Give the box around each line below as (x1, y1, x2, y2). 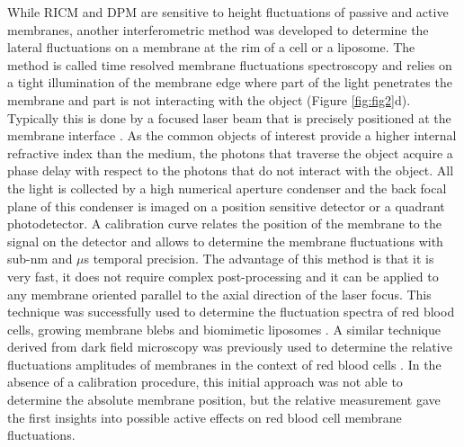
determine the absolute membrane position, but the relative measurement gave (7, 390, 441, 409)
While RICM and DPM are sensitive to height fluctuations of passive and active (7, 3, 449, 21)
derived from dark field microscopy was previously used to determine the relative (7, 337, 452, 356)
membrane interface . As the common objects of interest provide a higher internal (7, 126, 457, 145)
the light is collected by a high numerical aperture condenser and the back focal (7, 178, 447, 197)
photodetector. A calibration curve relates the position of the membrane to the (7, 214, 442, 233)
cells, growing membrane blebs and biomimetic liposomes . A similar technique (7, 319, 441, 338)
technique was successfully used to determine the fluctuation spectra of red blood (7, 302, 455, 321)
